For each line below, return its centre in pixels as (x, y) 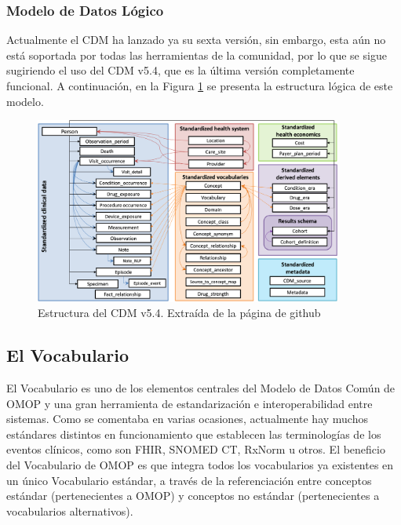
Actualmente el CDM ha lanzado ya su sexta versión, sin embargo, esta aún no (196, 40)
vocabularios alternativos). (70, 510)
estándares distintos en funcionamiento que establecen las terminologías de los (194, 434)
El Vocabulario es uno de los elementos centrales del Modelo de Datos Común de (201, 387)
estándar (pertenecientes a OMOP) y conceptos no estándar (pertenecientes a (193, 496)
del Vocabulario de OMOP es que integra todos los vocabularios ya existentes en (200, 464)
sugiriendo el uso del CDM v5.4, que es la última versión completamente (180, 70)
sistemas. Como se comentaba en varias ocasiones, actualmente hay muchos (187, 419)
